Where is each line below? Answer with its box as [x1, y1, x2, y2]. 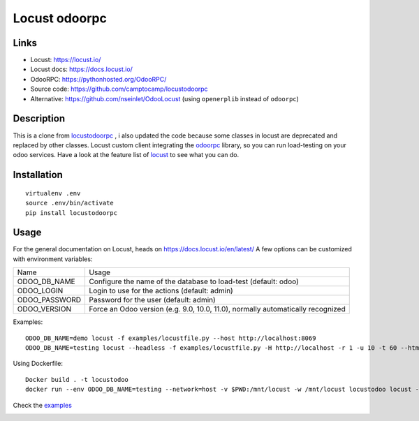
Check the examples [13, 401, 73, 409]
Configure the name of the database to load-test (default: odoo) [89, 276, 300, 286]
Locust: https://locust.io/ [30, 56, 101, 64]
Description [13, 112, 66, 125]
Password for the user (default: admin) [89, 295, 216, 305]
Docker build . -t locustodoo [25, 376, 129, 383]
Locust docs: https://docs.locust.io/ [30, 65, 133, 73]
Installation [13, 169, 63, 181]
